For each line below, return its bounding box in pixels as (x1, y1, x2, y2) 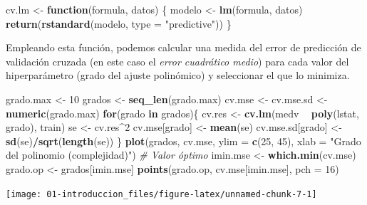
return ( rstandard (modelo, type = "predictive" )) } (6, 16, 232, 31)
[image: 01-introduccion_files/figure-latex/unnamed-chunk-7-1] (6, 189, 317, 199)
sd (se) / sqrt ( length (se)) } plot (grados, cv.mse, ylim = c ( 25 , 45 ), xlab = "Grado (6, 133, 361, 148)
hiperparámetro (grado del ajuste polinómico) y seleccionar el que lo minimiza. (6, 68, 350, 83)
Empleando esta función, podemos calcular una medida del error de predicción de (6, 40, 361, 55)
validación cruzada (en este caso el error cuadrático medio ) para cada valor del (6, 53, 349, 68)
